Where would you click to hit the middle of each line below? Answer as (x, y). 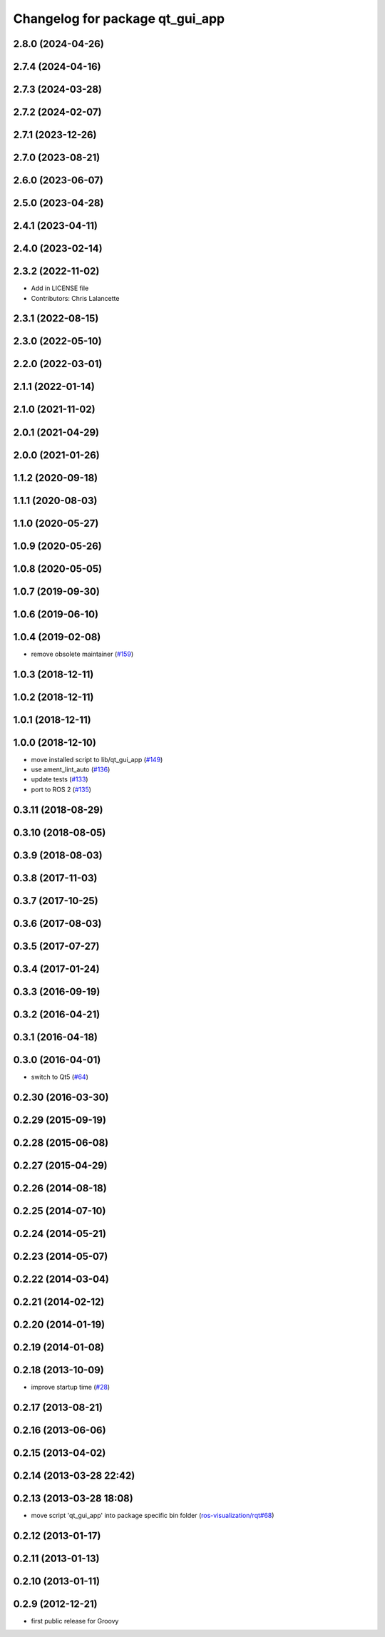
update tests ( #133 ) (60, 779)
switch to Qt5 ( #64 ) (60, 1077)
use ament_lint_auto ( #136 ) (71, 769)
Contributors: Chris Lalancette (75, 298)
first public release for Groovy (75, 1621)
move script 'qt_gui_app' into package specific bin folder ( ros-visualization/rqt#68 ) (153, 1515)
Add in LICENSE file (60, 288)
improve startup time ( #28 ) (71, 1387)
